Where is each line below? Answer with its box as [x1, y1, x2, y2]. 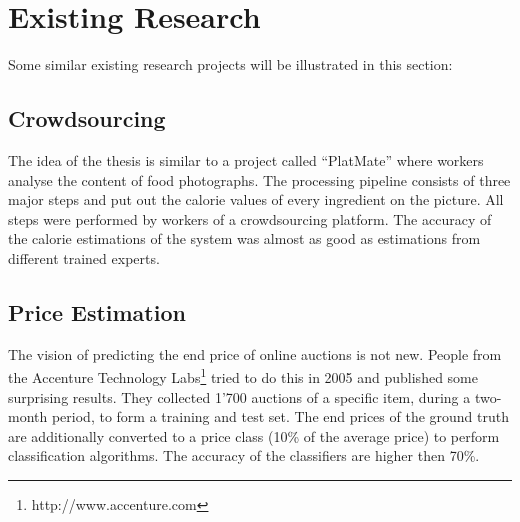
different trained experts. [8, 247, 160, 268]
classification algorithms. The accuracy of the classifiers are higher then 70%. [8, 445, 480, 466]
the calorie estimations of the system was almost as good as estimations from [8, 228, 481, 249]
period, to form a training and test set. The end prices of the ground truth [51, 406, 510, 427]
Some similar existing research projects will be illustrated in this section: [8, 54, 453, 75]
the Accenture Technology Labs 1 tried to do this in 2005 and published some [8, 364, 478, 387]
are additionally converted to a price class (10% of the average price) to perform [8, 425, 500, 446]
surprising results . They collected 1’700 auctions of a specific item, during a [8, 386, 471, 407]
